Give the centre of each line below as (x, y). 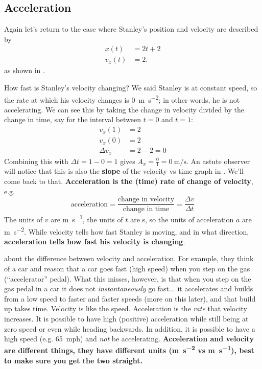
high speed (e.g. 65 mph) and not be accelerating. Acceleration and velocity (129, 339)
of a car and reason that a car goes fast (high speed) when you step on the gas (127, 268)
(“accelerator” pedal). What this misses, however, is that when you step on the (128, 278)
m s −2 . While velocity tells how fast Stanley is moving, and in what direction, (127, 230)
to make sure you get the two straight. (73, 360)
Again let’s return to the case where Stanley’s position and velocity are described (131, 29)
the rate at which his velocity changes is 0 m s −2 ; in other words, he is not (122, 99)
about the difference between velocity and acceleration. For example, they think (129, 258)
